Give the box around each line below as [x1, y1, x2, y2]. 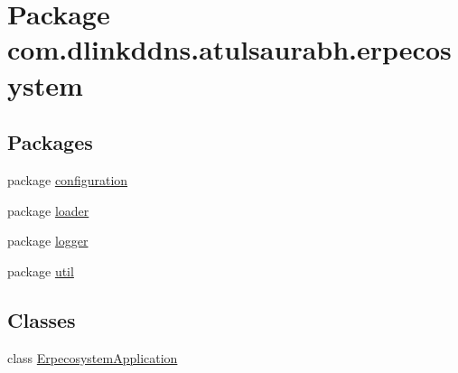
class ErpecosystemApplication [7, 348, 178, 367]
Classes [7, 305, 76, 333]
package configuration [7, 170, 128, 189]
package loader [7, 200, 89, 219]
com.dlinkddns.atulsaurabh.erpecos [7, 31, 452, 68]
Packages [7, 128, 93, 156]
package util [7, 261, 74, 280]
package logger [7, 231, 89, 250]
